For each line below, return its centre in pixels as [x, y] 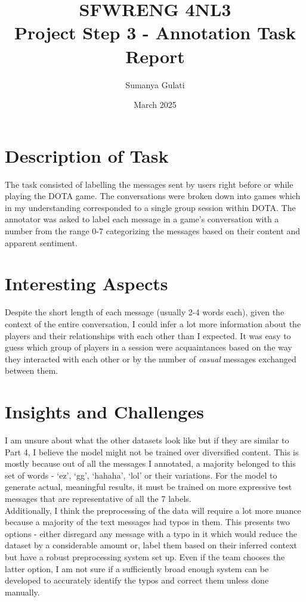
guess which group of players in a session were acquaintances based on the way [149, 347]
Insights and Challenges [104, 412]
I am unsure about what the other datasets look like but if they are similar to [147, 440]
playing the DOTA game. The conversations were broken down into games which [153, 196]
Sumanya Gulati [155, 84]
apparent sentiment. [41, 242]
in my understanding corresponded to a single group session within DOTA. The [150, 207]
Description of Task [87, 155]
